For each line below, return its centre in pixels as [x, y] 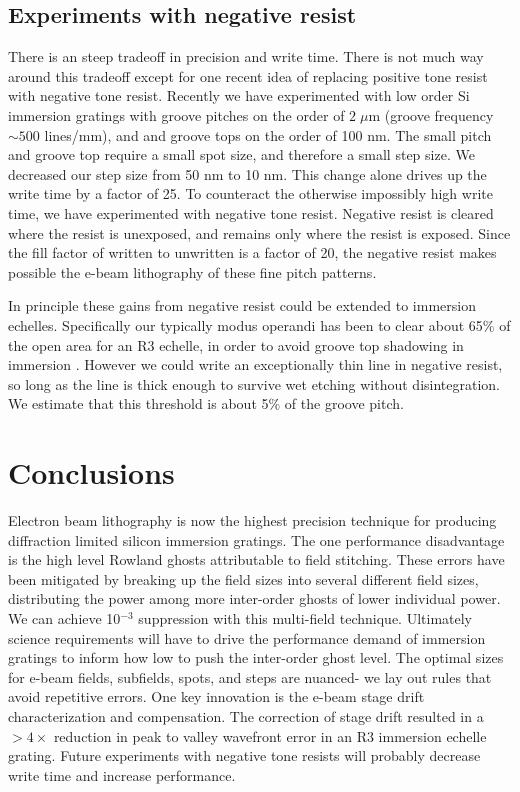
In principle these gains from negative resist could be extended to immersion [242, 305]
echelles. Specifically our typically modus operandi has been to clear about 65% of [259, 324]
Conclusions [91, 472]
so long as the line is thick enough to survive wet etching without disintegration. [254, 383]
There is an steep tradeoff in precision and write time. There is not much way [246, 56]
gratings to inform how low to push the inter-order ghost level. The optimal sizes [256, 657]
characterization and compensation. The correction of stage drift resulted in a [246, 715]
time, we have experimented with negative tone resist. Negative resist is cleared [251, 212]
